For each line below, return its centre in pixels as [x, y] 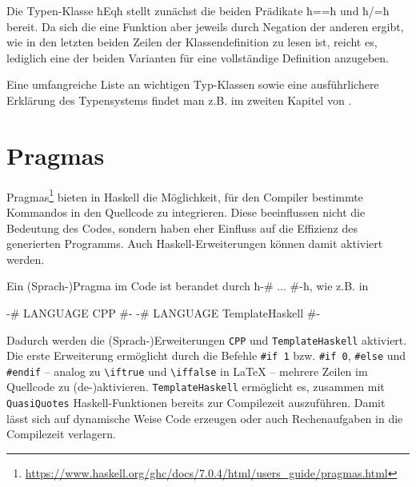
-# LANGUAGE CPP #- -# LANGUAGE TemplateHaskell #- [164, 312]
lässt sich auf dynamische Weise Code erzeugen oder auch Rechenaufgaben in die [205, 418]
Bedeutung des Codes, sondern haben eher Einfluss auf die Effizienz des [182, 228]
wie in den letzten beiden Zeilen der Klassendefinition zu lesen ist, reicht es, [192, 42]
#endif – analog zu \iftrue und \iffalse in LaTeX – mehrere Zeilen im [187, 371]
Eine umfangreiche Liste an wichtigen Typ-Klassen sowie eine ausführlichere [193, 84]
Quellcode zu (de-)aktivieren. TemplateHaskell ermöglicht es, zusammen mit [196, 387]
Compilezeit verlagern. [61, 434]
